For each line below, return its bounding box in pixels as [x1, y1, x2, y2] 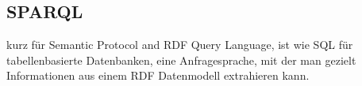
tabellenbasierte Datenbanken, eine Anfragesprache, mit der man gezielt [6, 51, 356, 68]
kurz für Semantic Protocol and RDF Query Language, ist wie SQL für [6, 36, 353, 53]
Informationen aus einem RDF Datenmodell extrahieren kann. [6, 67, 310, 84]
